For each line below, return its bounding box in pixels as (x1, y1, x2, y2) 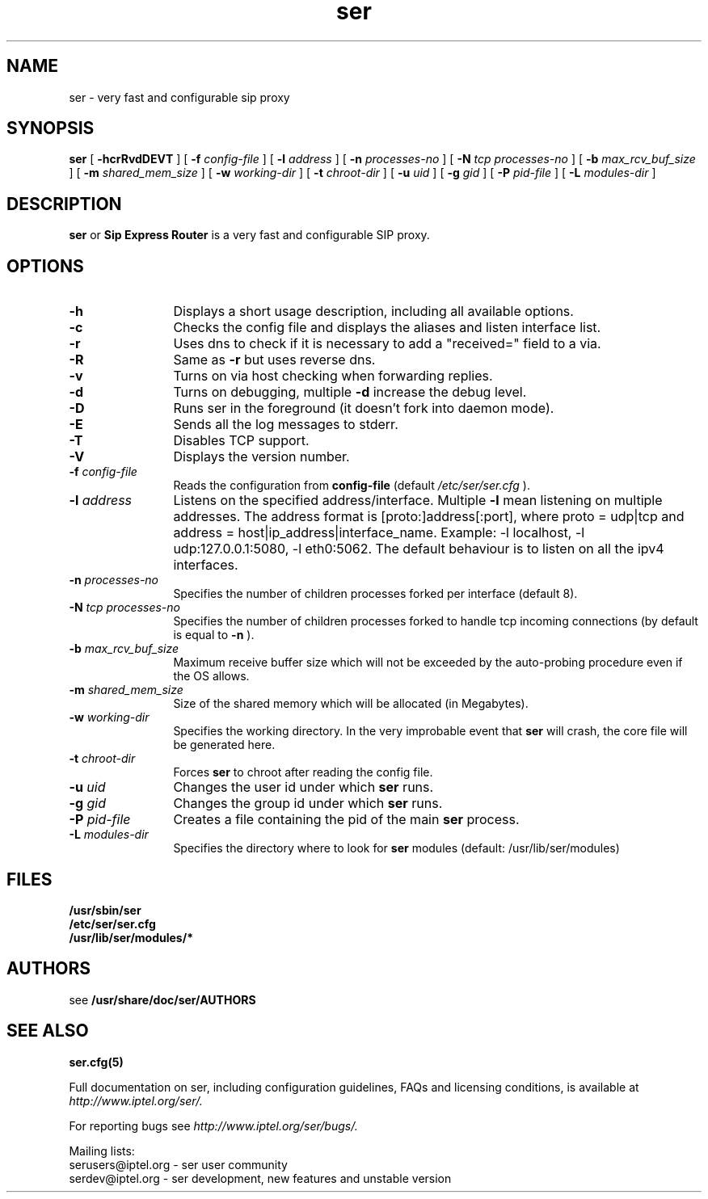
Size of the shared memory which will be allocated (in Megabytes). (173, 696, 529, 711)
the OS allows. (173, 669, 250, 684)
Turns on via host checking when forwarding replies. (173, 368, 493, 385)
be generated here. (173, 738, 276, 752)
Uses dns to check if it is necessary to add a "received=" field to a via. (173, 335, 601, 352)
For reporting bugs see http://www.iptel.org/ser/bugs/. (69, 1118, 358, 1133)
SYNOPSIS (6, 118, 95, 139)
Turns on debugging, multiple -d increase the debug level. (173, 384, 527, 401)
